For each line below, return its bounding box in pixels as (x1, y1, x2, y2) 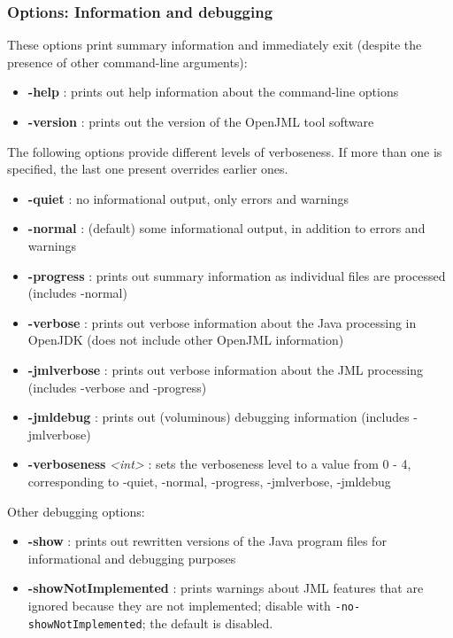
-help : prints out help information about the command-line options (27, 82, 399, 101)
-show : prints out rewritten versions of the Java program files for (27, 532, 387, 550)
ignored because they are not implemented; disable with (27, 595, 331, 614)
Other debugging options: (7, 502, 145, 520)
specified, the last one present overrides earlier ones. (7, 159, 288, 178)
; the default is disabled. (142, 613, 273, 632)
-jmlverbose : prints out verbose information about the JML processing (27, 360, 424, 378)
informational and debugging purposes (27, 549, 236, 567)
